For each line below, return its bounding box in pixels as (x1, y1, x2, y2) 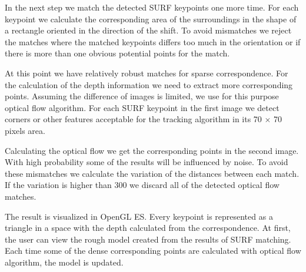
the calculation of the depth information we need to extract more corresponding (5, 78, 293, 90)
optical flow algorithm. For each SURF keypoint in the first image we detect (5, 101, 280, 113)
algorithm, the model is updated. (5, 256, 124, 268)
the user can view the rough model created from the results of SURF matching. (5, 233, 291, 245)
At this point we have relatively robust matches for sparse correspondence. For (5, 66, 288, 79)
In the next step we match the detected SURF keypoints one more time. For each (5, 1, 299, 13)
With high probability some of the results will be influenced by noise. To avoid (5, 156, 288, 168)
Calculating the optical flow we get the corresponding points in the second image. (5, 144, 299, 156)
